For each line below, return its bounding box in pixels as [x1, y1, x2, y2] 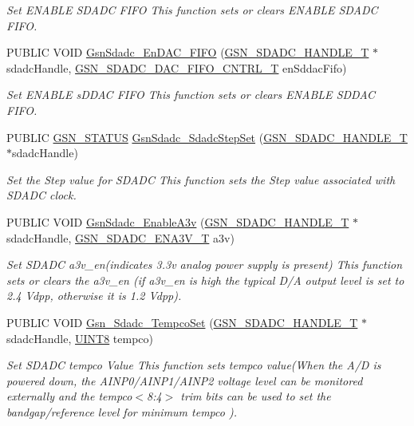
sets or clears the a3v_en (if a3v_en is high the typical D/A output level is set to [6, 271, 404, 288]
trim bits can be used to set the [180, 388, 331, 404]
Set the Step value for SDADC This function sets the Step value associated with [6, 171, 396, 187]
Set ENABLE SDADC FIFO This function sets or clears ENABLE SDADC [6, 2, 378, 18]
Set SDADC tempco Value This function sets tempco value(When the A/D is [6, 357, 381, 373]
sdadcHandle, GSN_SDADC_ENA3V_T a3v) [6, 229, 235, 246]
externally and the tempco [6, 388, 132, 404]
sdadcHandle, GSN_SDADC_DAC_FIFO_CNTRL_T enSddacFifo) [6, 59, 347, 76]
